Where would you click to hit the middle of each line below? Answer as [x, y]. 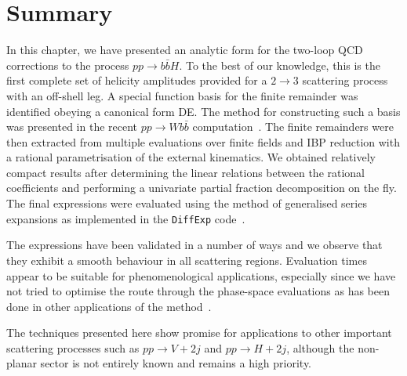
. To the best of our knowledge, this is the [280, 65]
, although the [320, 347]
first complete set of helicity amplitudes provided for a [137, 80]
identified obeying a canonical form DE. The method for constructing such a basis [203, 111]
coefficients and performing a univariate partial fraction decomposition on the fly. [202, 188]
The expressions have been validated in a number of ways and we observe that [194, 245]
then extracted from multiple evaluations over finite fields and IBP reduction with [203, 141]
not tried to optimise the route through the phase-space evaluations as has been [198, 291]
